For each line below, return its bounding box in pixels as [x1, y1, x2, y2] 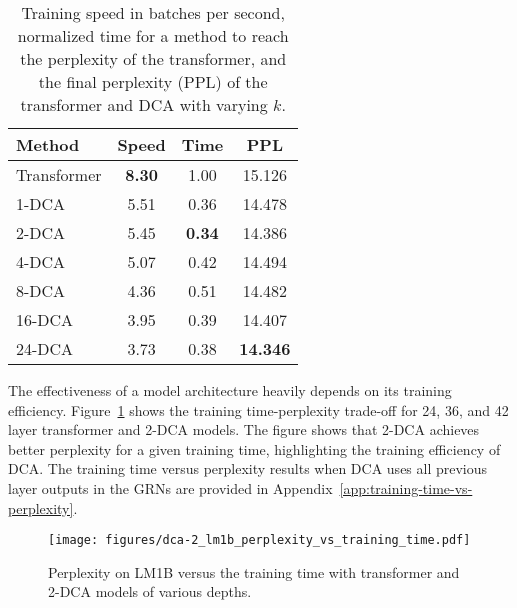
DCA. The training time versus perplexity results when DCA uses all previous [8, 458, 488, 479]
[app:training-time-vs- [339, 477, 473, 498]
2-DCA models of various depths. [48, 581, 252, 602]
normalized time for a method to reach [17, 24, 289, 47]
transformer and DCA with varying [20, 93, 268, 116]
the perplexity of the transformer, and [20, 47, 287, 70]
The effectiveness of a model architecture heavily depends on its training [8, 380, 452, 400]
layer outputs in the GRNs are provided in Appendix [8, 477, 333, 498]
